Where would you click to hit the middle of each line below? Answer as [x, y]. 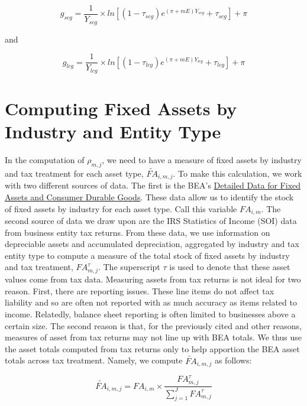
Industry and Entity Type [113, 131]
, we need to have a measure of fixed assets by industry [202, 159]
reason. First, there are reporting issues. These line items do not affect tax [140, 290]
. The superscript [129, 267]
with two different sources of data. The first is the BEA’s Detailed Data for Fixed [153, 185]
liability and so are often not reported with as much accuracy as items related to [151, 302]
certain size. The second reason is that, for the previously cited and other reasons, [153, 325]
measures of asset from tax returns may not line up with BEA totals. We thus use [153, 337]
